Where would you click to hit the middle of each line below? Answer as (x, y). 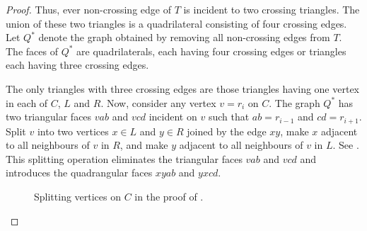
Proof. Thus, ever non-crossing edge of (88, 9)
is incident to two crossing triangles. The (272, 9)
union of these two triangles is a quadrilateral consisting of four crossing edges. (176, 23)
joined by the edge (227, 131)
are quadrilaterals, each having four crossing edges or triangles (211, 51)
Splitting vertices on (78, 196)
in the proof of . (169, 196)
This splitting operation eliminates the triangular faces (124, 158)
